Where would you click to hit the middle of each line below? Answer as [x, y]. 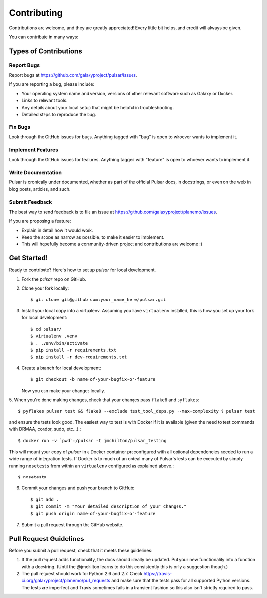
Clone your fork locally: [45, 288]
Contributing [36, 13]
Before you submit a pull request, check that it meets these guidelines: [81, 550]
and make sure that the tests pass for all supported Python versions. [181, 581]
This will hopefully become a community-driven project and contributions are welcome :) [112, 244]
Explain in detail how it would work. [57, 230]
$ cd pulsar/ [46, 329]
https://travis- [158, 574]
